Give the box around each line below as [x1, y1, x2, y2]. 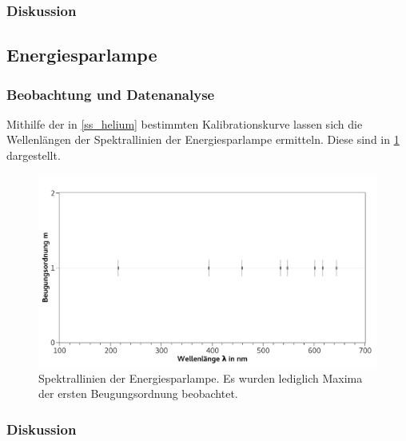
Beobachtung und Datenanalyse [6, 84, 215, 104]
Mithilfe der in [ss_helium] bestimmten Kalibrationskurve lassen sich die [6, 115, 363, 132]
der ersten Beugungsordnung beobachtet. [38, 385, 238, 402]
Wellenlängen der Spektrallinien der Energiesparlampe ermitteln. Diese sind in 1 [6, 131, 400, 148]
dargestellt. [6, 147, 61, 164]
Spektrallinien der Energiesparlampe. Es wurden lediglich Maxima [38, 369, 363, 386]
